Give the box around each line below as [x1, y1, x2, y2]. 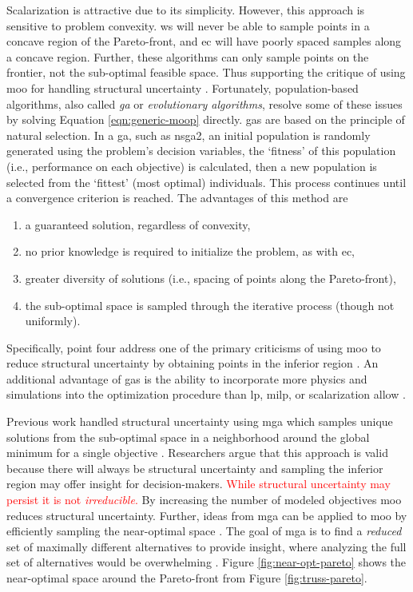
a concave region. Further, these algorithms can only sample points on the [6, 48, 369, 65]
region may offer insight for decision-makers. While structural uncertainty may [6, 475, 391, 492]
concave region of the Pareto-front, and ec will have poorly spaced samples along [6, 33, 402, 50]
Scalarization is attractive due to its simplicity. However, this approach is [6, 2, 365, 18]
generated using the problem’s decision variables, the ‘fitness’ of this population [6, 142, 396, 159]
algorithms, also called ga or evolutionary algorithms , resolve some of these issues [6, 95, 403, 112]
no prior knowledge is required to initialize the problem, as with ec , [25, 243, 355, 260]
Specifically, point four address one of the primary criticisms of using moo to [6, 339, 381, 356]
